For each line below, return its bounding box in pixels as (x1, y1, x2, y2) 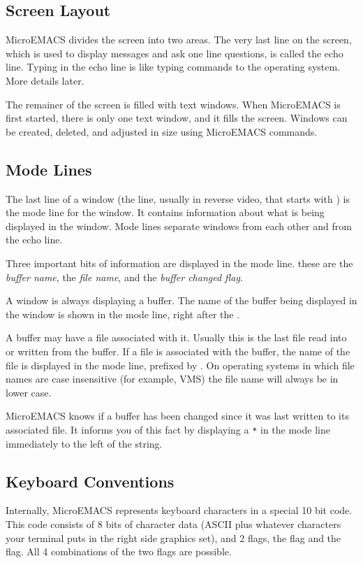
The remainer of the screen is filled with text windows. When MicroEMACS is (6, 97, 341, 111)
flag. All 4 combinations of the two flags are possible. (6, 544, 232, 559)
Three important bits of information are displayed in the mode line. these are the (6, 255, 353, 270)
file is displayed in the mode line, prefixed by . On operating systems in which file (6, 357, 355, 372)
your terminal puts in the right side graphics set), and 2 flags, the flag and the (6, 530, 341, 545)
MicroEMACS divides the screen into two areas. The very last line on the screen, (6, 32, 352, 47)
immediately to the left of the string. (6, 436, 163, 450)
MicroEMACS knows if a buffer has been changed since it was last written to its (6, 408, 349, 423)
